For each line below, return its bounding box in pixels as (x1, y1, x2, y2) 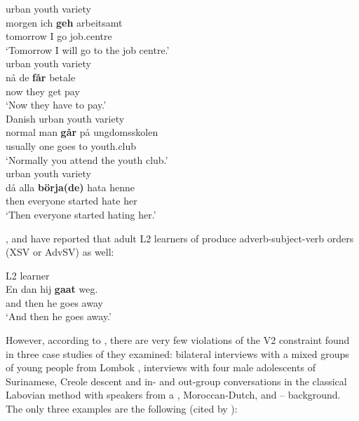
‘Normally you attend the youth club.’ (6, 152, 168, 167)
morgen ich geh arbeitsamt (6, 15, 123, 29)
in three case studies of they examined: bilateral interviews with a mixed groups (6, 346, 349, 361)
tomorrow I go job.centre (6, 29, 112, 43)
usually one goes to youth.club (6, 138, 137, 153)
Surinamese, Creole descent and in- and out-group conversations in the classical (6, 373, 347, 388)
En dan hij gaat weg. (6, 282, 98, 296)
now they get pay (6, 83, 80, 98)
